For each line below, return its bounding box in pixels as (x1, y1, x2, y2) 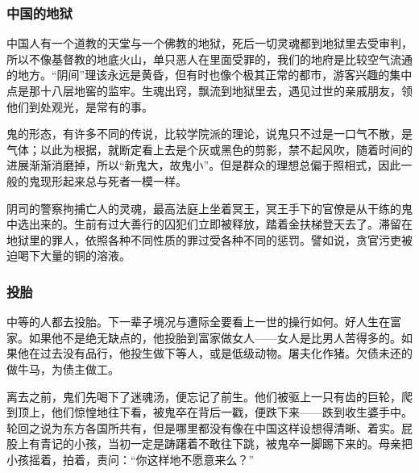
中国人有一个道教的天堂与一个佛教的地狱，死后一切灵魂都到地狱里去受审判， (6, 35, 413, 52)
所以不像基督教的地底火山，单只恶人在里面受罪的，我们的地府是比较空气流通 (6, 50, 413, 67)
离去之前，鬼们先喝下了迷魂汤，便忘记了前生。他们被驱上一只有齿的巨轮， (6, 387, 401, 404)
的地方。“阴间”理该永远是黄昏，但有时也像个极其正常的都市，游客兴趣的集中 (6, 66, 413, 83)
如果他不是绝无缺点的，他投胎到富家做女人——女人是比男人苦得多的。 (28, 329, 401, 345)
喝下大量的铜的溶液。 (17, 247, 131, 264)
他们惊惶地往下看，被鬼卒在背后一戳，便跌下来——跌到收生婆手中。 (51, 404, 413, 421)
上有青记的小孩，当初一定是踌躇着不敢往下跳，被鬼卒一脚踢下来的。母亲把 (17, 435, 413, 452)
